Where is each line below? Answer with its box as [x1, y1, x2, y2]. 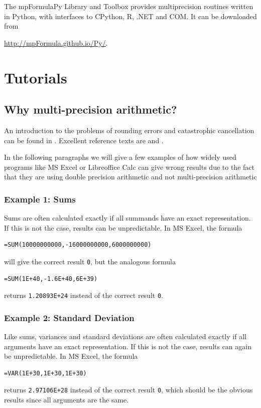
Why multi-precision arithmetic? [4, 101, 177, 117]
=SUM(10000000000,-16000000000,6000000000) [4, 241, 152, 249]
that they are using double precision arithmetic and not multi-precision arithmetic [4, 171, 257, 182]
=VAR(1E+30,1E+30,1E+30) [4, 369, 87, 377]
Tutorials [4, 67, 67, 87]
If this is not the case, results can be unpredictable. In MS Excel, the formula [4, 222, 242, 233]
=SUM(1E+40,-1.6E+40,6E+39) [4, 275, 98, 282]
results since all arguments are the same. [4, 394, 129, 405]
